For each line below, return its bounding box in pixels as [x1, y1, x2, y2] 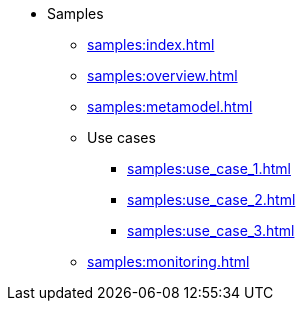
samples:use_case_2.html [127, 191, 296, 208]
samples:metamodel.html [87, 98, 253, 115]
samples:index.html [87, 36, 215, 53]
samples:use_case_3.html [127, 222, 295, 239]
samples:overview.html [87, 67, 238, 84]
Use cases [87, 129, 156, 146]
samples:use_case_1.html [127, 160, 291, 177]
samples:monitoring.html [87, 253, 250, 270]
